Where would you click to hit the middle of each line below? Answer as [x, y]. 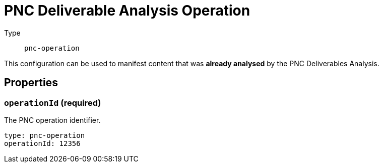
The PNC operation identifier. [52, 120]
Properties [31, 83]
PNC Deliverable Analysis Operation [127, 11]
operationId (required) [53, 103]
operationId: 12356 [42, 143]
